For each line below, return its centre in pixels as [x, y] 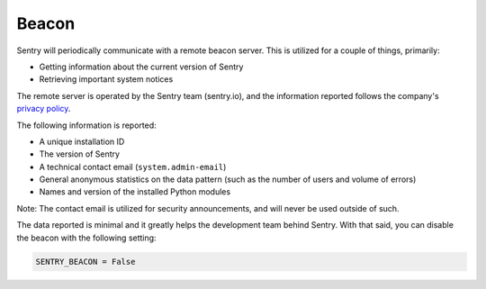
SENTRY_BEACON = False [85, 262]
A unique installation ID [82, 141]
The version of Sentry [80, 154]
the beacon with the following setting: [86, 238]
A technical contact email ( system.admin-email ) [133, 167]
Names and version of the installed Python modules [135, 192]
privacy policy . [44, 109]
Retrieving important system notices [106, 79]
